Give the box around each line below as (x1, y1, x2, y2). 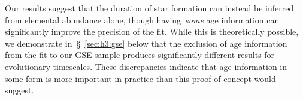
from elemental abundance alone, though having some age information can (5, 13, 280, 26)
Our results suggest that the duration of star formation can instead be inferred (5, 2, 294, 14)
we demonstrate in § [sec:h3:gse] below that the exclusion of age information (5, 37, 287, 49)
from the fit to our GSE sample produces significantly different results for (5, 49, 275, 61)
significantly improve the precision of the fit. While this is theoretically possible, (5, 25, 299, 38)
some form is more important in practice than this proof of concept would (5, 72, 276, 84)
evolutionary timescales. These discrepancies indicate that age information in (5, 60, 287, 72)
